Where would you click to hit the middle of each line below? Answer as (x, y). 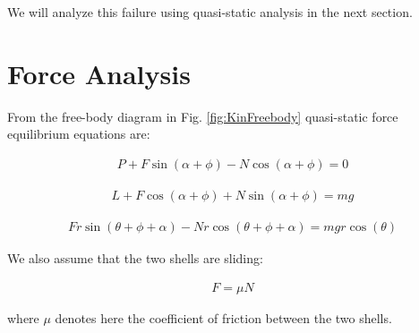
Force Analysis (99, 73)
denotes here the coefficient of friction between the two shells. (223, 317)
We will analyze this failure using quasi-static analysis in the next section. (210, 12)
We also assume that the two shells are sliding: (135, 258)
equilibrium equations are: (79, 134)
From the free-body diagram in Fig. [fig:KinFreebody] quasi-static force (203, 116)
